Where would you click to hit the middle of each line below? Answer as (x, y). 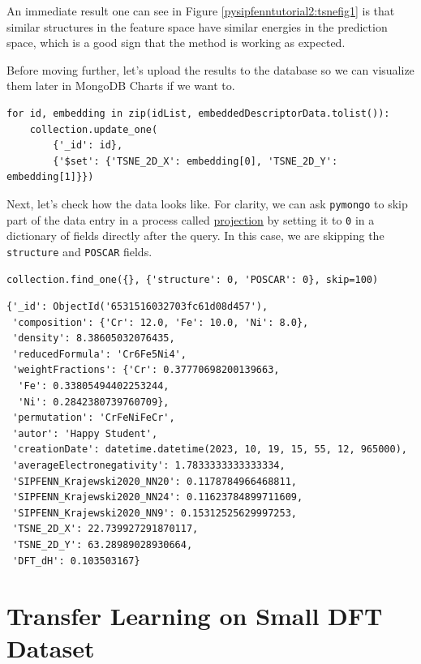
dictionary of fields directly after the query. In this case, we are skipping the (195, 236)
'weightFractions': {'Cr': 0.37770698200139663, (146, 370)
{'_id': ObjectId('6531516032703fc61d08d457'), (137, 307)
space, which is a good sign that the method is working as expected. (176, 43)
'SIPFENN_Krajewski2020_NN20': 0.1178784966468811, (155, 481)
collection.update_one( (94, 129)
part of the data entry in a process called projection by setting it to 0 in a (191, 219)
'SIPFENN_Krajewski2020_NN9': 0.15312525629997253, (155, 513)
